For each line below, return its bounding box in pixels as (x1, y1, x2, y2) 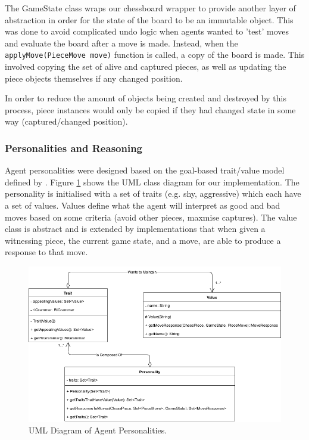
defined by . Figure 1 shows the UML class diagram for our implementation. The (5, 175, 299, 188)
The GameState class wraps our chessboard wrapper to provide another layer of (5, 2, 296, 14)
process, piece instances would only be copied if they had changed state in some (5, 103, 296, 116)
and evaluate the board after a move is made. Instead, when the (5, 36, 238, 49)
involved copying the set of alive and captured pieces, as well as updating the (5, 60, 286, 73)
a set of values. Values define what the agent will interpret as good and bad (5, 199, 280, 211)
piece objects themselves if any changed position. (5, 72, 183, 84)
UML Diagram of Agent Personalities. (29, 424, 167, 436)
